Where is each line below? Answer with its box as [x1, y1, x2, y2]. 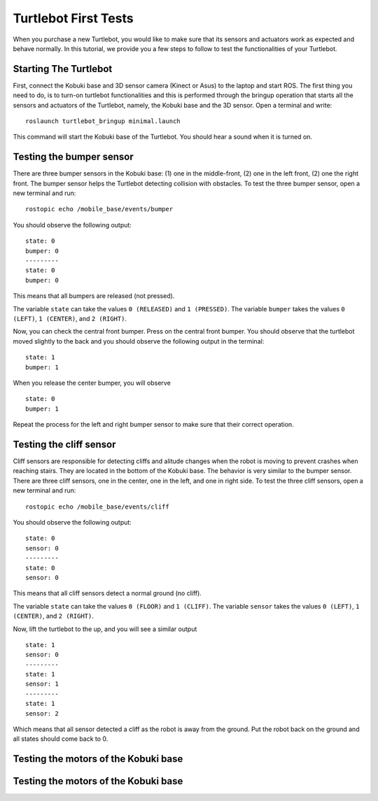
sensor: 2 [25, 709, 59, 717]
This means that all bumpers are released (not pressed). [13, 292, 175, 300]
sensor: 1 [25, 680, 59, 688]
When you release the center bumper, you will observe [13, 378, 171, 387]
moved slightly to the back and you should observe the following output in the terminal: [13, 336, 265, 346]
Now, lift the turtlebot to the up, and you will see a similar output [13, 625, 197, 633]
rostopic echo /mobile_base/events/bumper [25, 205, 174, 213]
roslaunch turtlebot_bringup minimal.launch [25, 118, 181, 125]
